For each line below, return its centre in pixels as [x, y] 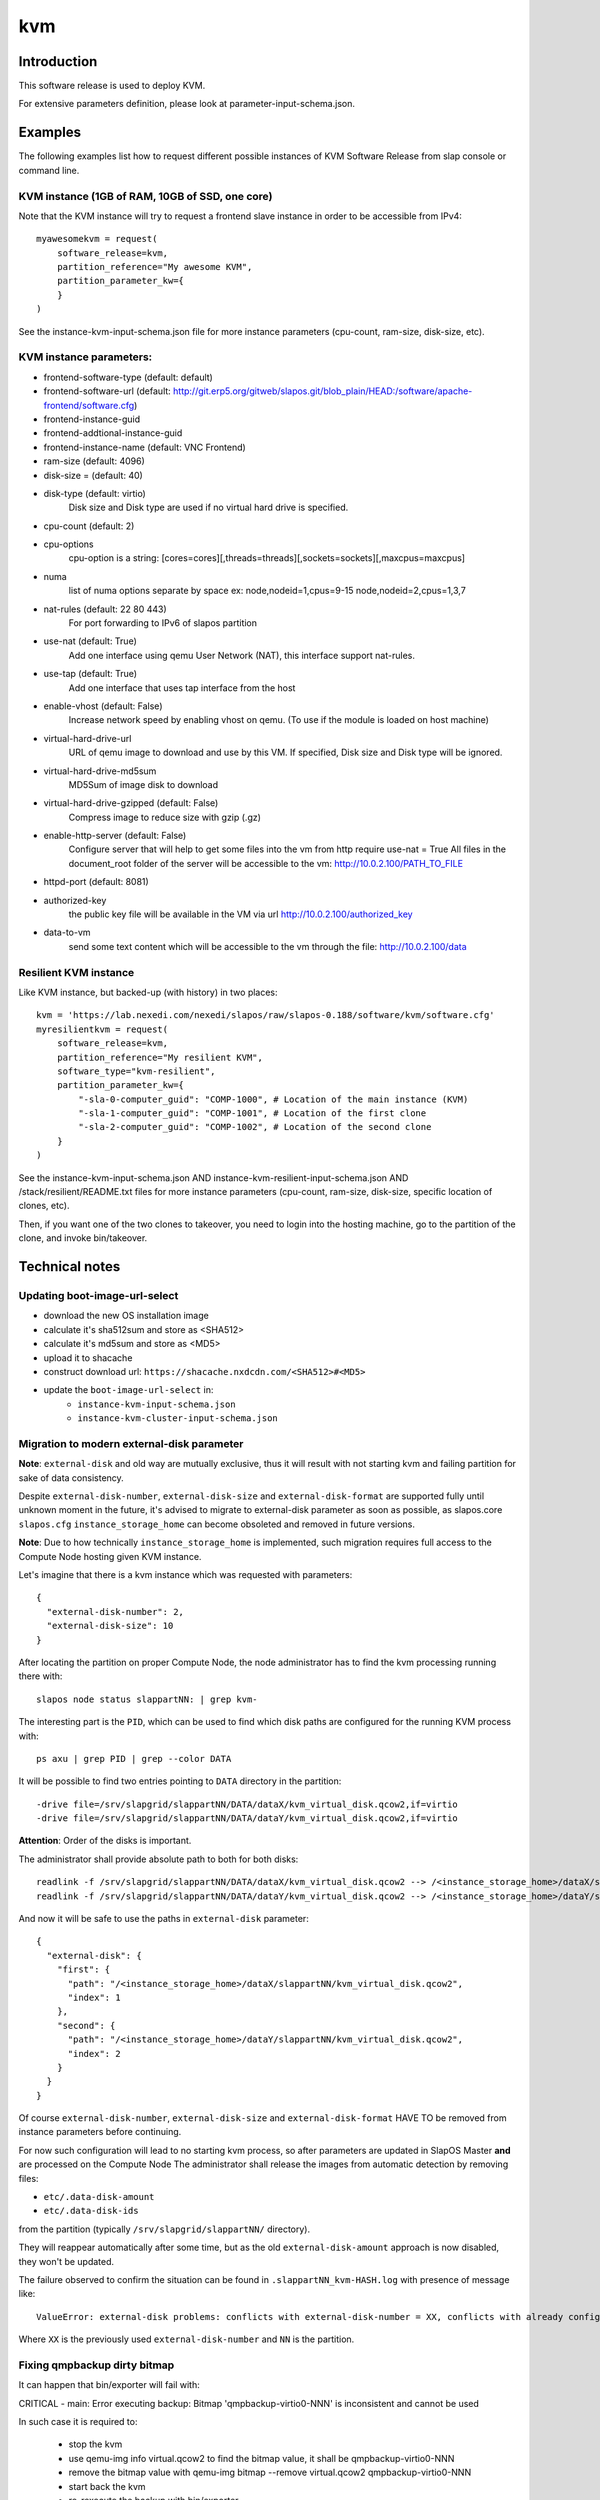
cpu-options [68, 544]
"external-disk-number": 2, [115, 1611]
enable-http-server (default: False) [115, 836]
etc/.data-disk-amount [99, 2197]
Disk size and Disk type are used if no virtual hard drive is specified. [208, 507]
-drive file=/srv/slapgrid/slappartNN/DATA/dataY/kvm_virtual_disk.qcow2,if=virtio [247, 1818]
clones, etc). [44, 1206]
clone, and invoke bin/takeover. [83, 1238]
